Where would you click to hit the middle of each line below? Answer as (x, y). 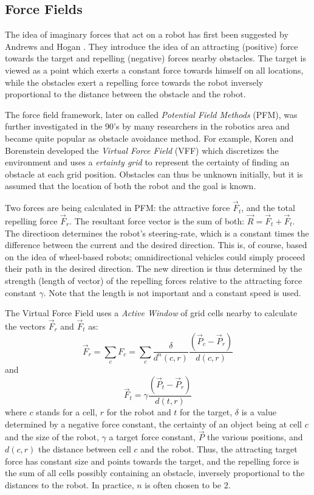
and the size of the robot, (52, 437)
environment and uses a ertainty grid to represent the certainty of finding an (147, 162)
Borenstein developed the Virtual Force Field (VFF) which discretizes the (142, 150)
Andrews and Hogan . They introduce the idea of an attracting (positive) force (152, 46)
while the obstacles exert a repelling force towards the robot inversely (134, 82)
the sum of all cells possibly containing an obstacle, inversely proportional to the (155, 473)
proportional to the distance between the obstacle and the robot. (125, 94)
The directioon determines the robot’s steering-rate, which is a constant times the (157, 233)
